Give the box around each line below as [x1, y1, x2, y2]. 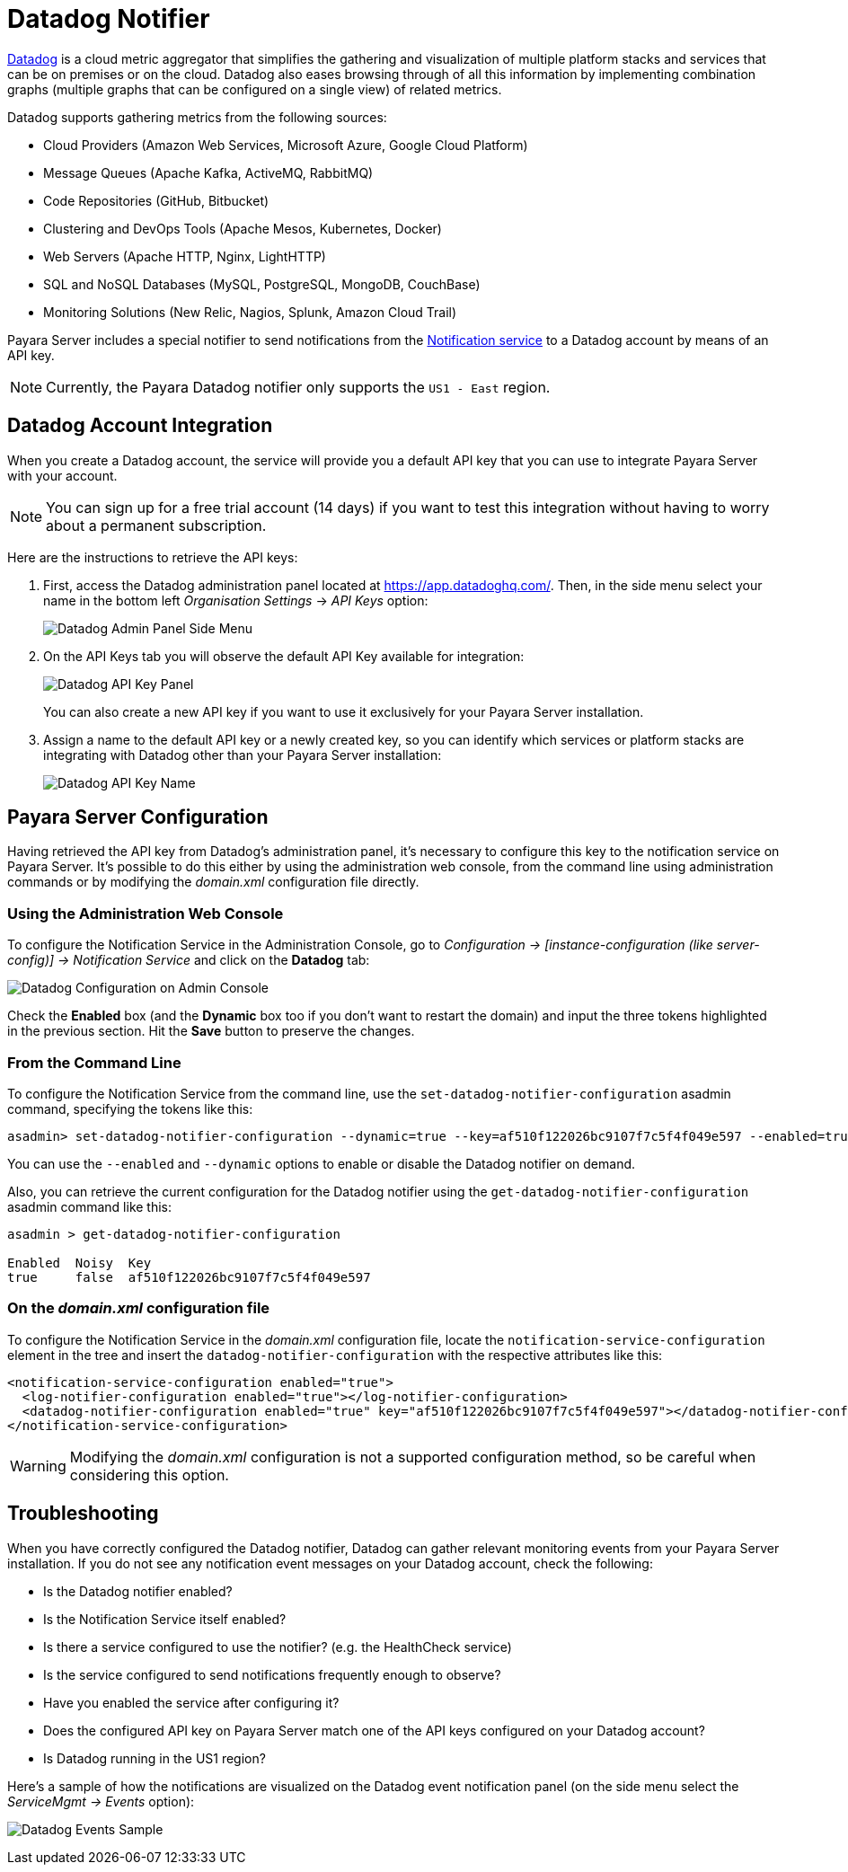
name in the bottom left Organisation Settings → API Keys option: [43, 592, 428, 608]
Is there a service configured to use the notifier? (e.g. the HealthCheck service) [43, 1638, 512, 1655]
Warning [10, 1456, 66, 1475]
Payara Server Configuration [7, 806, 269, 829]
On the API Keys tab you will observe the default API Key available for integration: [43, 648, 525, 664]
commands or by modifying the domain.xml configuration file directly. [7, 874, 420, 890]
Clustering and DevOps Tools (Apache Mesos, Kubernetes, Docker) [43, 220, 442, 236]
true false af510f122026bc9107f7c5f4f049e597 [7, 1269, 371, 1285]
